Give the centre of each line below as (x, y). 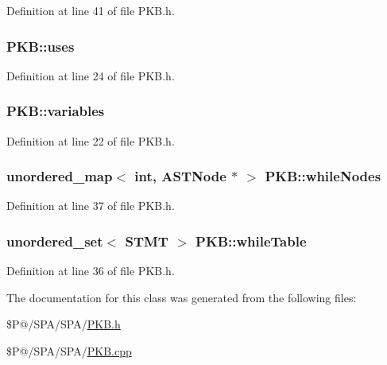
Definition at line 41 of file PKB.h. (91, 10)
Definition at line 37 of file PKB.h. (91, 206)
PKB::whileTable (251, 241)
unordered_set (55, 241)
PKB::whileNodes (323, 176)
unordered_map (60, 176)
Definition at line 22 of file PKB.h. (91, 140)
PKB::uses (41, 46)
